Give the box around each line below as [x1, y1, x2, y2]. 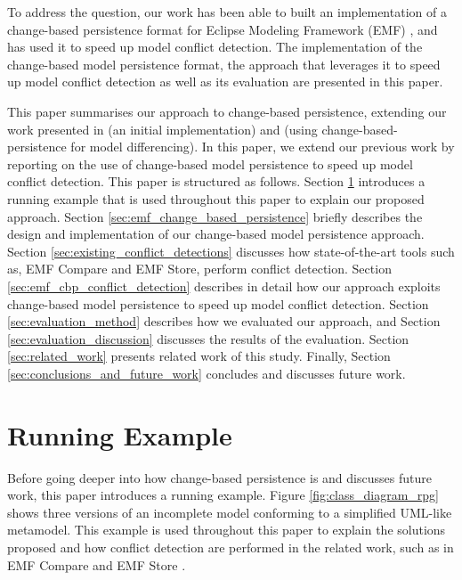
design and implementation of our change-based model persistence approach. [7, 225, 425, 243]
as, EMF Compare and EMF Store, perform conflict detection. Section [7, 259, 392, 278]
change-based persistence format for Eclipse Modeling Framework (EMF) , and [7, 20, 438, 38]
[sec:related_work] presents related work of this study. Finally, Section [7, 347, 391, 365]
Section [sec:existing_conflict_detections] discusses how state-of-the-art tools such [7, 241, 455, 260]
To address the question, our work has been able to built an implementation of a [7, 3, 447, 20]
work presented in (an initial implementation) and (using [7, 119, 318, 138]
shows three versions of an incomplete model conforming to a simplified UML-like [7, 502, 452, 521]
